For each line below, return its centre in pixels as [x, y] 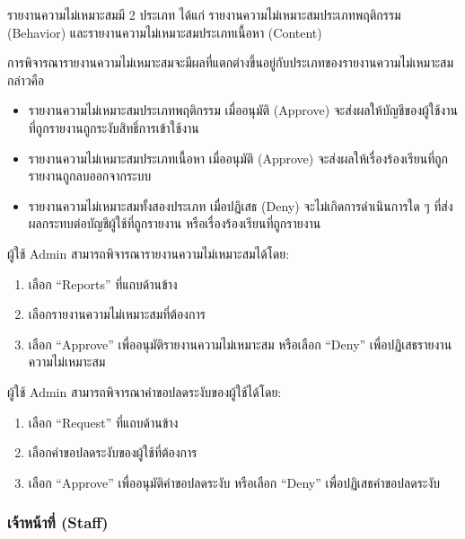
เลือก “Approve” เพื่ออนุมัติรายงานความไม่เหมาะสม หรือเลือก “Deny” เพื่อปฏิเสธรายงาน [240, 344]
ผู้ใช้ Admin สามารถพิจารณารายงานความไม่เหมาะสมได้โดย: [149, 253]
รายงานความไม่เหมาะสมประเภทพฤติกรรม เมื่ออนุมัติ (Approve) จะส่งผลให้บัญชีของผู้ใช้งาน [243, 110]
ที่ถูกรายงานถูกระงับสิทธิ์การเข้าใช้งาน [114, 127]
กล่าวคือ [26, 80]
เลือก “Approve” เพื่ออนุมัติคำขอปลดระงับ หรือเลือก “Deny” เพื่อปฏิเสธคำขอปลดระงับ [234, 482]
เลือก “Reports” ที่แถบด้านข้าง [103, 283]
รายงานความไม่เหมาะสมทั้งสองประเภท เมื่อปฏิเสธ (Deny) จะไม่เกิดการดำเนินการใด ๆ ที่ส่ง [241, 205]
